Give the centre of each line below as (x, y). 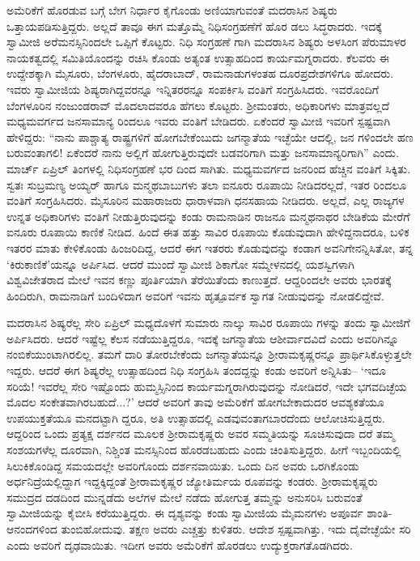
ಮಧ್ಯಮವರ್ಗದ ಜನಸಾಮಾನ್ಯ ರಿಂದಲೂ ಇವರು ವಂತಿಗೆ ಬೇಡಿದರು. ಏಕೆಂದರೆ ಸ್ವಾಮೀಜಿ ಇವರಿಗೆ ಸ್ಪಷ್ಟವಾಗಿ (199, 121)
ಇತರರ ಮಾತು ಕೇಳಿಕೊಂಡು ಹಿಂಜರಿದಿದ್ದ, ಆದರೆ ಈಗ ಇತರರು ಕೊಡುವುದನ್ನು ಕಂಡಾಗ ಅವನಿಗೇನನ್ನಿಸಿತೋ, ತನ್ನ (210, 247)
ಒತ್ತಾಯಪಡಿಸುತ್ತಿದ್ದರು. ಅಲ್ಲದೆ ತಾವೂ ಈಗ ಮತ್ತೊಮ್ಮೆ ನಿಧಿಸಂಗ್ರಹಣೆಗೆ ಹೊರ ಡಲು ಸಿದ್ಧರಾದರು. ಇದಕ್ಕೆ (194, 25)
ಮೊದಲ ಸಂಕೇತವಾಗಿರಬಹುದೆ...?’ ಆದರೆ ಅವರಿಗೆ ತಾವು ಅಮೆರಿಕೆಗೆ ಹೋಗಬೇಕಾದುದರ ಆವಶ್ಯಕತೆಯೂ (195, 402)
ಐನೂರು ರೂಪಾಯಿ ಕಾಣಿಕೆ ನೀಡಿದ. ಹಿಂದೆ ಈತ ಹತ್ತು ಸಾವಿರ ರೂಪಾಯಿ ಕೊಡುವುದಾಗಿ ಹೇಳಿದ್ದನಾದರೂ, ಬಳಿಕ (208, 232)
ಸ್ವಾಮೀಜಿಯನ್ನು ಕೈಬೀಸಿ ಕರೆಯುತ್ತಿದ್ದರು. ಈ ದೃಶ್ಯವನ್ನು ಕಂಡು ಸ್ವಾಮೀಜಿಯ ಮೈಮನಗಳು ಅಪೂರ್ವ (185, 513)
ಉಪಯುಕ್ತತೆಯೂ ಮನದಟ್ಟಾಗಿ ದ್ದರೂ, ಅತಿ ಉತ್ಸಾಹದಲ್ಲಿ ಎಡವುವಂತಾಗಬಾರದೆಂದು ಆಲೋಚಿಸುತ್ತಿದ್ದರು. (196, 417)
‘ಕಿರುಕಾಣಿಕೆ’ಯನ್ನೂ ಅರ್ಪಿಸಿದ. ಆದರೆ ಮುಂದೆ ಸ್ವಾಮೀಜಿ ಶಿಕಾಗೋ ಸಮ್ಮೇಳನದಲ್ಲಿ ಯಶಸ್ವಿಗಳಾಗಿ (180, 263)
